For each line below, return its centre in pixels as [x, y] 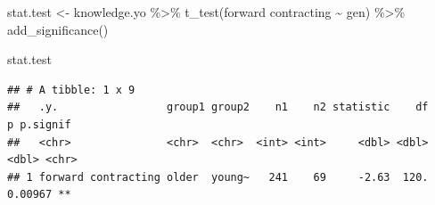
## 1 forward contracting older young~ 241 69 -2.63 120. [218, 177]
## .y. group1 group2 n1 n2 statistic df [218, 107]
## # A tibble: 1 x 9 [71, 90]
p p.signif [39, 124]
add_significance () [58, 29]
